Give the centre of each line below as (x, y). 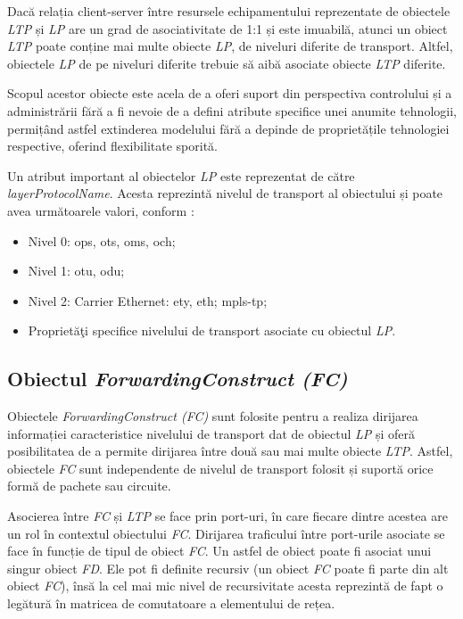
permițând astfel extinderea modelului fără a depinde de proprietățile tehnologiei (228, 128)
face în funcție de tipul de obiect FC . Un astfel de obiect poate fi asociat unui (219, 551)
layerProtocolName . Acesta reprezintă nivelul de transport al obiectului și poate (225, 193)
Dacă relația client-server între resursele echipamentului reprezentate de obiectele (229, 11)
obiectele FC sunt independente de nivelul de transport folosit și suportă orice (220, 468)
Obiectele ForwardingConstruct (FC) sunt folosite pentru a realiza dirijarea (213, 416)
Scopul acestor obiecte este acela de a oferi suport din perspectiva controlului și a (230, 93)
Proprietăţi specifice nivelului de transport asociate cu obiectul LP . (212, 330)
